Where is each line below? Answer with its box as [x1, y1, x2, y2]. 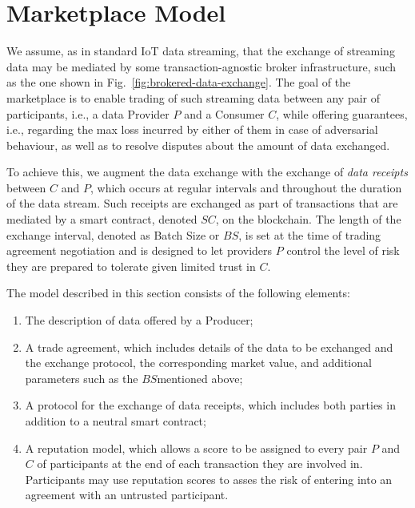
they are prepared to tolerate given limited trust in [6, 257, 256, 274]
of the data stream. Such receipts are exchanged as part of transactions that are [6, 195, 398, 212]
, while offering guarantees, [276, 105, 408, 122]
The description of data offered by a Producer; [25, 312, 253, 329]
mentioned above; [157, 369, 243, 386]
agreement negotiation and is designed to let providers [6, 242, 273, 259]
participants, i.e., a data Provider [6, 105, 170, 122]
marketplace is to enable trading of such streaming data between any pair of [6, 89, 381, 106]
